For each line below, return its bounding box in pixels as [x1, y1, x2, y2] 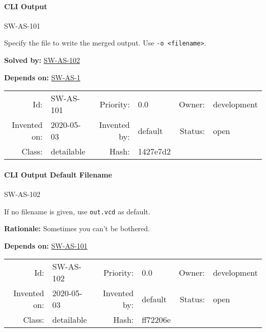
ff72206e [142, 314, 171, 326]
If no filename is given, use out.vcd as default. [4, 206, 150, 216]
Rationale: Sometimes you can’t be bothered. [4, 223, 150, 234]
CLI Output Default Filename [4, 169, 113, 180]
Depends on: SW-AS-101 [4, 240, 88, 251]
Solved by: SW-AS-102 [4, 55, 80, 65]
